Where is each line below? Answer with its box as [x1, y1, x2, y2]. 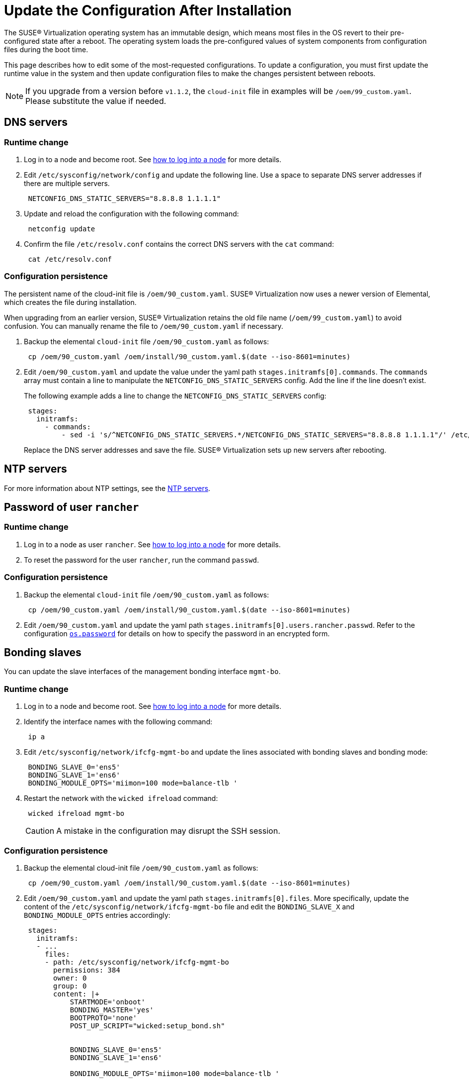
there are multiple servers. [24, 179, 110, 188]
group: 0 [53, 982, 87, 990]
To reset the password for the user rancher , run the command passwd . [24, 555, 259, 564]
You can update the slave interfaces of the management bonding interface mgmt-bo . [4, 667, 281, 676]
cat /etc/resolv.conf [28, 255, 112, 263]
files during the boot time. [4, 45, 88, 54]
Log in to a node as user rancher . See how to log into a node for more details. [24, 540, 281, 549]
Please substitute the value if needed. [25, 96, 166, 106]
